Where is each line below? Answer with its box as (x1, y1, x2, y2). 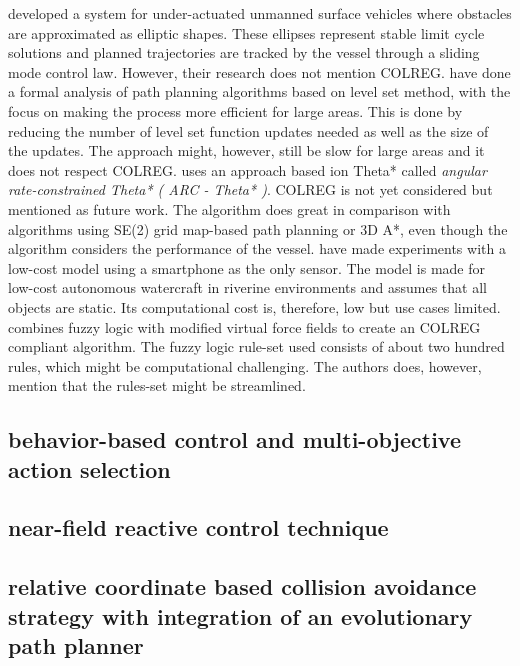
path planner (8, 630, 144, 660)
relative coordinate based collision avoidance (8, 571, 477, 602)
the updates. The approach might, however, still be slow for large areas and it (8, 140, 485, 161)
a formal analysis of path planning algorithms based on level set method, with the (8, 81, 511, 102)
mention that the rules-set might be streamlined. (8, 375, 306, 396)
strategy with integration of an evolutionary (8, 600, 473, 631)
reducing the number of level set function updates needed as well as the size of (8, 120, 489, 141)
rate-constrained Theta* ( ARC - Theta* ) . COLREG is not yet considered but (8, 179, 493, 200)
